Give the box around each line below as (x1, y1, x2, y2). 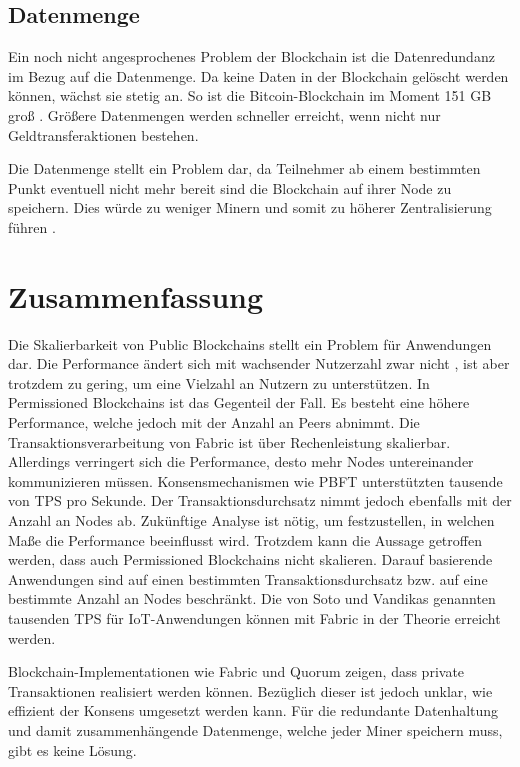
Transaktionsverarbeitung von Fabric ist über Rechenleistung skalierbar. (8, 431, 451, 452)
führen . (8, 216, 56, 237)
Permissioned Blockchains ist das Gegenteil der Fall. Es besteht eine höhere (8, 392, 470, 413)
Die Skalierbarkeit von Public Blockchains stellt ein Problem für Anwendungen (8, 333, 492, 354)
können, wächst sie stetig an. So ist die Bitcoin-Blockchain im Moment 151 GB (8, 85, 492, 106)
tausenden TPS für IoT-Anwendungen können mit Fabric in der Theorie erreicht (8, 607, 501, 628)
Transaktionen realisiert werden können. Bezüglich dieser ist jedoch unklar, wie (8, 680, 493, 701)
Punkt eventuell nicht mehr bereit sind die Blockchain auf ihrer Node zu (8, 177, 452, 198)
